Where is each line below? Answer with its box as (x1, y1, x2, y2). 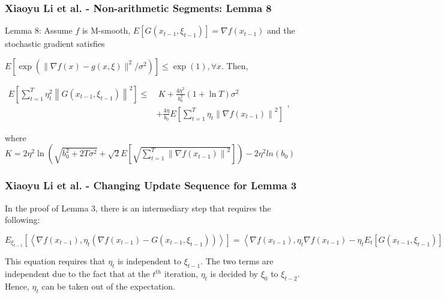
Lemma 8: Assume (5, 24, 73, 37)
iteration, (164, 267, 198, 280)
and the (266, 24, 295, 37)
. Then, (221, 59, 248, 71)
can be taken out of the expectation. (41, 279, 175, 292)
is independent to (118, 255, 181, 267)
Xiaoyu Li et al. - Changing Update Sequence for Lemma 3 (5, 178, 297, 193)
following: (5, 213, 40, 226)
